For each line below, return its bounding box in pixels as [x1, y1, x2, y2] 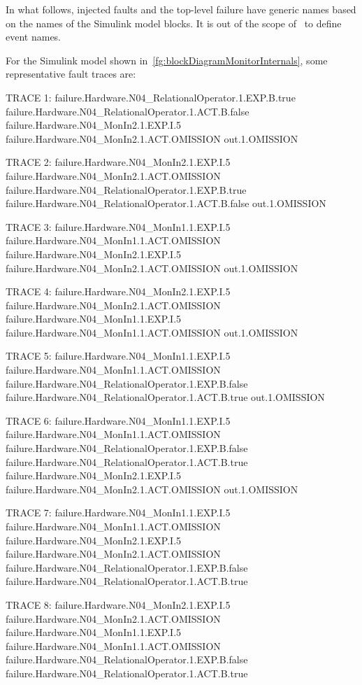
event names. [6, 29, 61, 44]
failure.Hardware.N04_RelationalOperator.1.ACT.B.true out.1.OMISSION [6, 390, 325, 404]
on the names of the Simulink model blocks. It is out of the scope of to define [6, 15, 342, 30]
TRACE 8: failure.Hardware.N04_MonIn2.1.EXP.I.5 [6, 597, 231, 612]
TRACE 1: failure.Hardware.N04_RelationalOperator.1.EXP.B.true [6, 90, 296, 104]
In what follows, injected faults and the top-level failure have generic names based [6, 2, 356, 16]
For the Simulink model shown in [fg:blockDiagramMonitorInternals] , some [6, 52, 328, 67]
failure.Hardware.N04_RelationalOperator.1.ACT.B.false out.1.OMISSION [6, 196, 326, 211]
